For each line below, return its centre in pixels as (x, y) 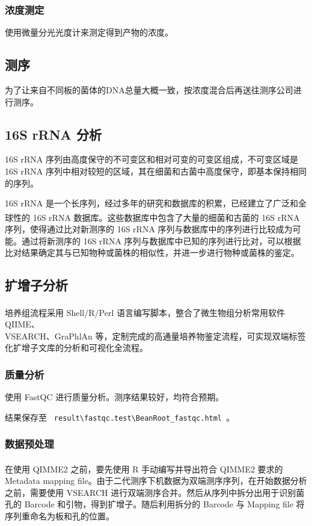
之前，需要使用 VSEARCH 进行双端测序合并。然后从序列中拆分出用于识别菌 (155, 492)
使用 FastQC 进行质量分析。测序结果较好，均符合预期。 (115, 397)
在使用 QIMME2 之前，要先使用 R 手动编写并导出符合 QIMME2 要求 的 (144, 469)
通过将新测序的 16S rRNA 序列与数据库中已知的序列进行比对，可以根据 (161, 240)
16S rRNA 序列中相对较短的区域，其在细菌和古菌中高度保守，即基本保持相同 (156, 171)
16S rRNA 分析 (53, 134)
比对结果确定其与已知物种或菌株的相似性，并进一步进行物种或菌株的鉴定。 (152, 252)
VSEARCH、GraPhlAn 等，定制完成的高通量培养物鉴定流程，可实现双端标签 (155, 336)
